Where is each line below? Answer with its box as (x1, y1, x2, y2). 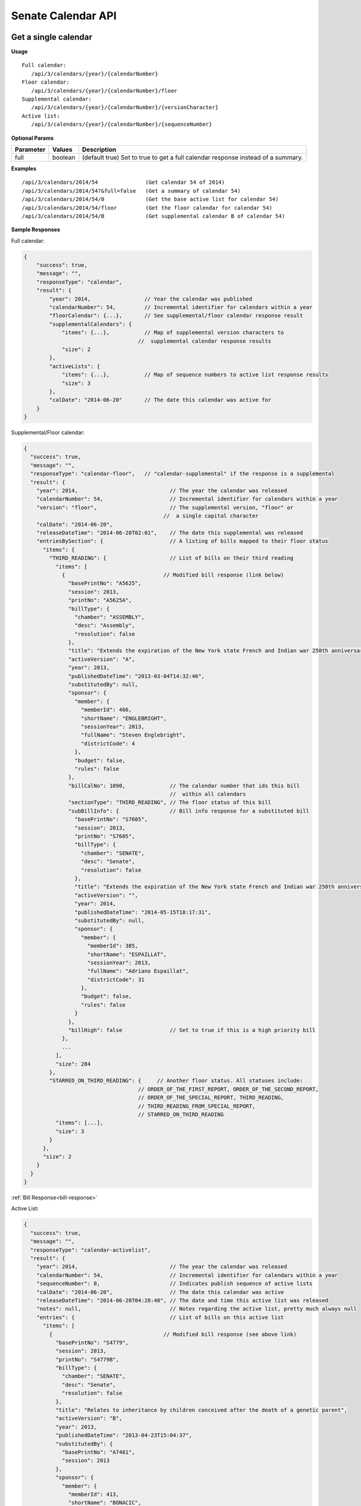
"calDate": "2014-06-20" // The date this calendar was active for (49, 396, 272, 404)
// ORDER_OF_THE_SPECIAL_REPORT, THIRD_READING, (138, 1094, 284, 1101)
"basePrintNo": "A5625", (68, 580, 141, 587)
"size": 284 (55, 1060, 91, 1067)
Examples (11, 164, 37, 172)
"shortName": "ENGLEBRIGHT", (81, 714, 167, 722)
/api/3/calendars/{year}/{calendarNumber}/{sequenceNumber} (31, 121, 212, 128)
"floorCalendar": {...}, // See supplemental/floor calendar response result (49, 312, 303, 319)
